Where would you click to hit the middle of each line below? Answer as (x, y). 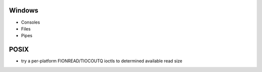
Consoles (31, 22)
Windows (24, 10)
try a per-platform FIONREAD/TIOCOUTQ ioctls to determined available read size (102, 61)
